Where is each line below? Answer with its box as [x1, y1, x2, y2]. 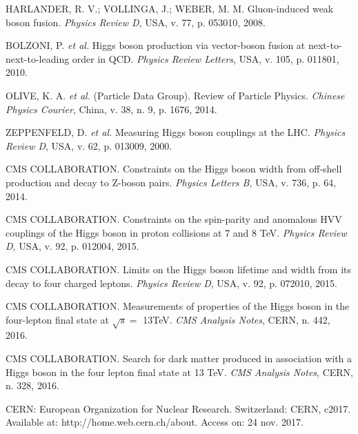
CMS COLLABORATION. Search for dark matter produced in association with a [6, 351, 352, 366]
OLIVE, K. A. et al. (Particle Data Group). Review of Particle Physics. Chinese [6, 88, 345, 102]
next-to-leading [6, 51, 70, 66]
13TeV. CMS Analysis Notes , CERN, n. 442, [143, 312, 330, 326]
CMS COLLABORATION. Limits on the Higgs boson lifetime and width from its [6, 262, 352, 276]
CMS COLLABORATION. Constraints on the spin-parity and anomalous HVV [6, 212, 342, 226]
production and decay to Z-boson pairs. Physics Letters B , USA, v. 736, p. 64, [6, 175, 337, 189]
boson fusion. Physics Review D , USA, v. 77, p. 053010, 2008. [6, 14, 266, 29]
